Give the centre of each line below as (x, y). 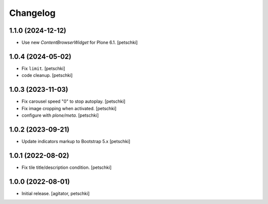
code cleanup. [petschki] (47, 75)
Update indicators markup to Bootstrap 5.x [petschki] (76, 141)
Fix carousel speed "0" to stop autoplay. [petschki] (73, 101)
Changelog (32, 13)
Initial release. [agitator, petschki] (56, 193)
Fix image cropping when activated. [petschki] (69, 108)
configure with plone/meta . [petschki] (60, 115)
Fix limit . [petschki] (43, 68)
